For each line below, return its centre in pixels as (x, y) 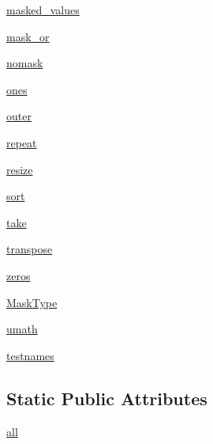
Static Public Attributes (107, 398)
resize (20, 169)
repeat (22, 142)
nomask (25, 63)
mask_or (28, 36)
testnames (30, 355)
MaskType (32, 302)
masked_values (43, 9)
